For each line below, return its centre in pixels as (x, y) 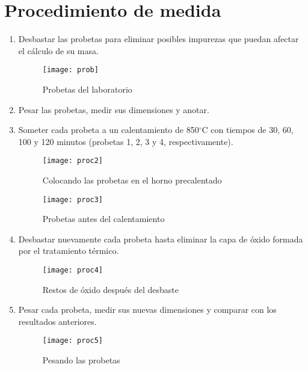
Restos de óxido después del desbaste (110, 289)
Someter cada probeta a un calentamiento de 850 (109, 130)
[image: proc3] (73, 199)
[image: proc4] (73, 270)
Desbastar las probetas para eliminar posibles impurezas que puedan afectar (159, 39)
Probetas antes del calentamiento (103, 219)
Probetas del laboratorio (87, 89)
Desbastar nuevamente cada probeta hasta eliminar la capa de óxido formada (161, 239)
